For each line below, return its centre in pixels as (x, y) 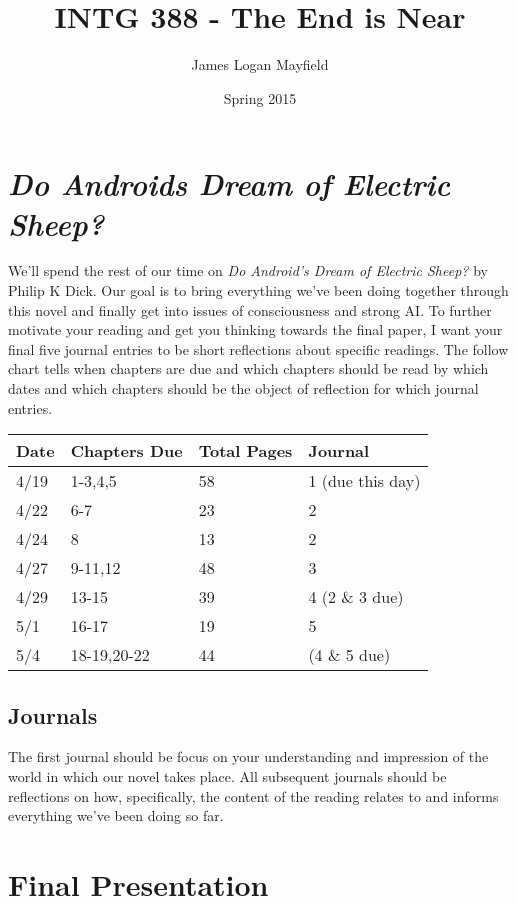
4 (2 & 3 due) (356, 597)
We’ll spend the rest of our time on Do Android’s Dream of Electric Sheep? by (248, 270)
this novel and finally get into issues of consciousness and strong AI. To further (250, 309)
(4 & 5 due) (349, 655)
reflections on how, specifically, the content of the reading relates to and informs (253, 795)
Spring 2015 (260, 97)
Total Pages (245, 451)
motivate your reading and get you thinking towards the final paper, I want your (255, 329)
